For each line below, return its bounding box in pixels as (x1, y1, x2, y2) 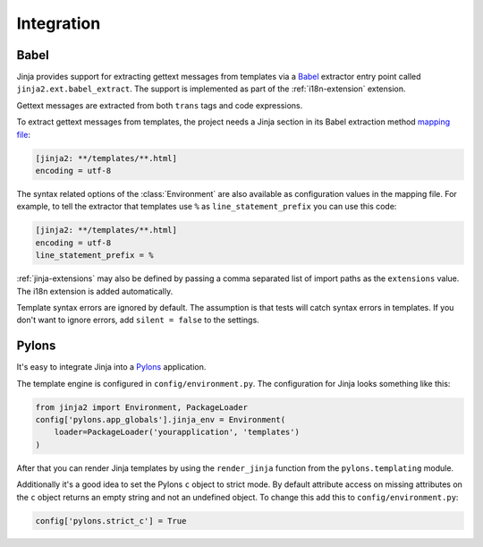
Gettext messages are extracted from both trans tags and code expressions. (16, 99, 303, 111)
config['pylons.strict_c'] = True (35, 516, 187, 526)
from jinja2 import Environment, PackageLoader (35, 402, 248, 412)
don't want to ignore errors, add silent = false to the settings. (16, 314, 259, 326)
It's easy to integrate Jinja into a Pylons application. (16, 362, 207, 372)
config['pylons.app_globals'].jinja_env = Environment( (35, 415, 286, 424)
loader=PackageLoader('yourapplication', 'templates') (54, 427, 300, 438)
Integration (16, 13, 101, 33)
